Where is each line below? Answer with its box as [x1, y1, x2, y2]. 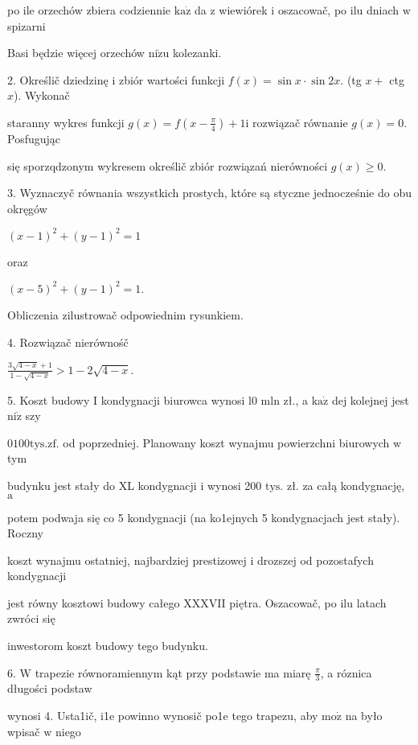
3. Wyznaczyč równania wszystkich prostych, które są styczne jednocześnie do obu [7, 184, 412, 201]
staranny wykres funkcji [7, 113, 125, 130]
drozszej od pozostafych [257, 551, 374, 568]
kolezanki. [173, 44, 222, 61]
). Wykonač [14, 87, 70, 104]
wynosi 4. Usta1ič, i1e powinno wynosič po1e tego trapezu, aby [7, 707, 318, 724]
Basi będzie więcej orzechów [7, 44, 145, 61]
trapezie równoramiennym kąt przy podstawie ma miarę [35, 664, 311, 681]
